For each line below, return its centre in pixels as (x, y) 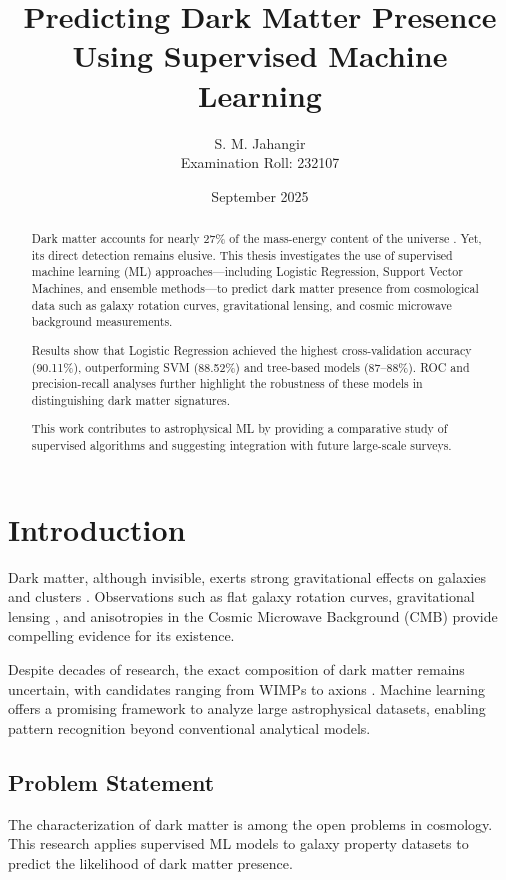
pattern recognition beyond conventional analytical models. (189, 727)
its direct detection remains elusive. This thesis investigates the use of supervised (242, 254)
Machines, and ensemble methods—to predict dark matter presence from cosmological (255, 288)
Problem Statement (111, 781)
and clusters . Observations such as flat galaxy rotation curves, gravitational (241, 596)
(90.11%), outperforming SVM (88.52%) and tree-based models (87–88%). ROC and (250, 366)
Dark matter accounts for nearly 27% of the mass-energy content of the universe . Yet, (256, 238)
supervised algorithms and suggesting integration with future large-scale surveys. (241, 445)
